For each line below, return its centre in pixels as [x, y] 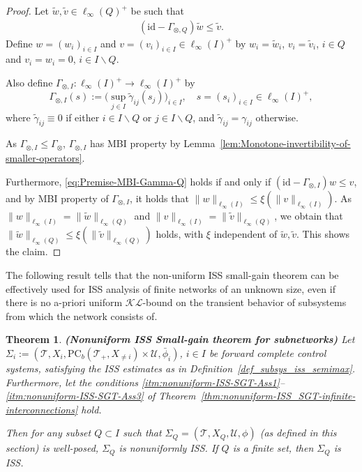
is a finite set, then [273, 448]
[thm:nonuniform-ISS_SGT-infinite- [278, 396]
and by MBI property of [57, 198]
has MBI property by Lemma [153, 143]
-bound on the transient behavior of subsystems [244, 302]
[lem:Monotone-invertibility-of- [285, 143]
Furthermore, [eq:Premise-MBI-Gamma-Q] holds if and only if [138, 181]
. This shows [323, 234]
